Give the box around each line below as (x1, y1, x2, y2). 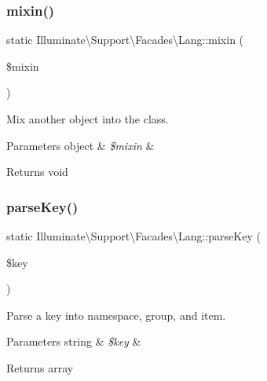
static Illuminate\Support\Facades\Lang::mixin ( (6, 31, 244, 48)
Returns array (6, 359, 74, 376)
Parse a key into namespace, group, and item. (6, 306, 226, 323)
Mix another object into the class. (6, 111, 169, 126)
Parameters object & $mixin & (6, 137, 155, 153)
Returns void (6, 163, 68, 180)
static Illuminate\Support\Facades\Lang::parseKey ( (6, 228, 261, 244)
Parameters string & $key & (6, 333, 141, 350)
